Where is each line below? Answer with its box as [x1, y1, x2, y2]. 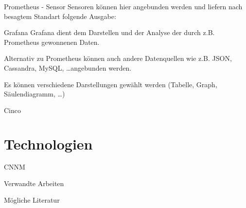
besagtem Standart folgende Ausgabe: [4, 11, 116, 21]
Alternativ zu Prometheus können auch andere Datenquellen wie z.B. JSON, [4, 53, 232, 63]
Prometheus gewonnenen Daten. [4, 37, 100, 47]
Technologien [4, 133, 93, 153]
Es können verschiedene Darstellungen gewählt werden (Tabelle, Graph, [4, 79, 217, 89]
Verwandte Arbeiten [4, 178, 64, 189]
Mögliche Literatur [4, 194, 60, 205]
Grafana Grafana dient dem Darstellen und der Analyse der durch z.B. [4, 27, 215, 38]
